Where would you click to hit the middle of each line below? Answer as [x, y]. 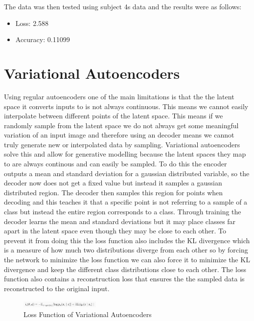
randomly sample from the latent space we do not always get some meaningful [121, 125]
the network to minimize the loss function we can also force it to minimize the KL [127, 259]
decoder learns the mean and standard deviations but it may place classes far [120, 221]
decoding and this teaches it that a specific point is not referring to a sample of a [126, 202]
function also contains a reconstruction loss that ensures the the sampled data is [124, 279]
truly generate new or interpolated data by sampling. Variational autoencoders [122, 144]
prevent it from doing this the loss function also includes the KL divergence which [127, 240]
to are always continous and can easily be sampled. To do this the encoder [115, 164]
